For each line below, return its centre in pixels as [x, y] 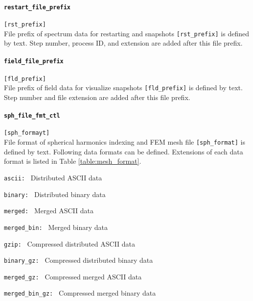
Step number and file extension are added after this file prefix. [97, 97]
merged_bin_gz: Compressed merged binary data [80, 293]
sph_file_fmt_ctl [32, 116]
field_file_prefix [34, 62]
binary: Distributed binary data [55, 194]
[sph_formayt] [27, 133]
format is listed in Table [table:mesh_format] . [73, 161]
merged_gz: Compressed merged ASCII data [73, 276]
